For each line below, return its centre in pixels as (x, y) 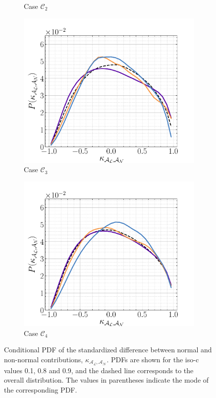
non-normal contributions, (44, 359)
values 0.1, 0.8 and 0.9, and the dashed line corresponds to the (99, 370)
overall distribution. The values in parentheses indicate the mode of (107, 380)
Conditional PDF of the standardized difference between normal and (108, 350)
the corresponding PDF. (41, 389)
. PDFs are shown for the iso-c (153, 359)
